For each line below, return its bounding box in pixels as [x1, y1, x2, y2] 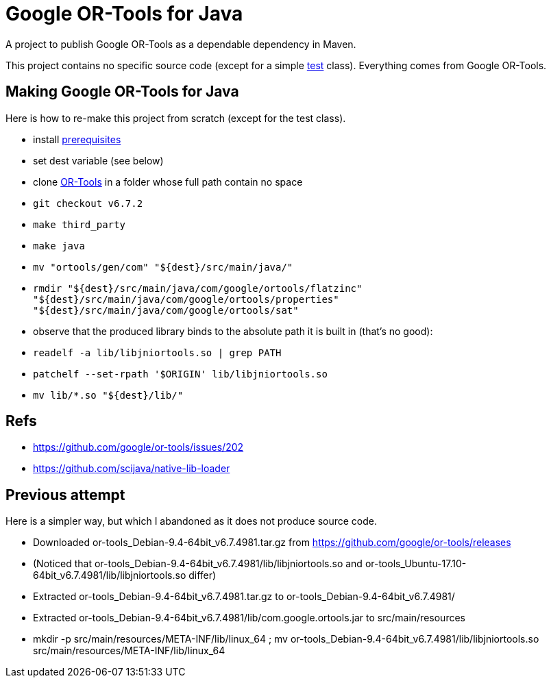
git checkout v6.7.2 [33, 197, 143, 209]
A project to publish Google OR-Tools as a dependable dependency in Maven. [5, 38, 356, 50]
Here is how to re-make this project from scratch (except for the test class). [5, 112, 346, 124]
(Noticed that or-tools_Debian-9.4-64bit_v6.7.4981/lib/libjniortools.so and [33, 558, 363, 570]
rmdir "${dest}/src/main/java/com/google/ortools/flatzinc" [33, 282, 363, 294]
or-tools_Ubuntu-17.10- [365, 558, 467, 570]
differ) [188, 569, 217, 582]
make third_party [33, 219, 125, 230]
